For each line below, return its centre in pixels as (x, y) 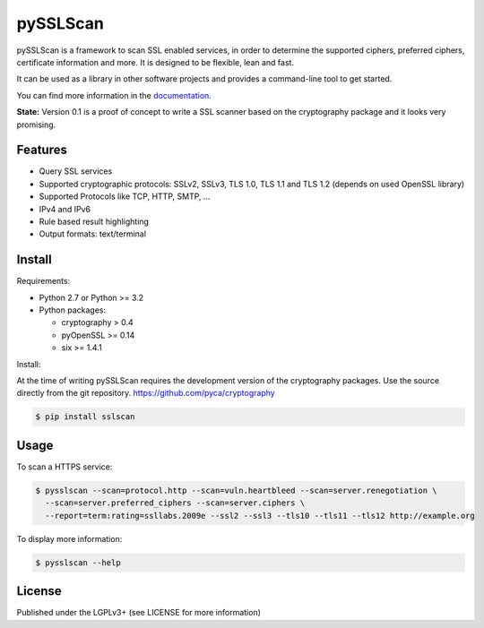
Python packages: (73, 310)
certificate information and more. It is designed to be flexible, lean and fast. (156, 62)
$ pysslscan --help (78, 563)
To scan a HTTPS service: (65, 467)
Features (42, 150)
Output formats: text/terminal (93, 234)
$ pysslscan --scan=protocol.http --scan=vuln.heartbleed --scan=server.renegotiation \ (237, 490)
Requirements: (43, 281)
